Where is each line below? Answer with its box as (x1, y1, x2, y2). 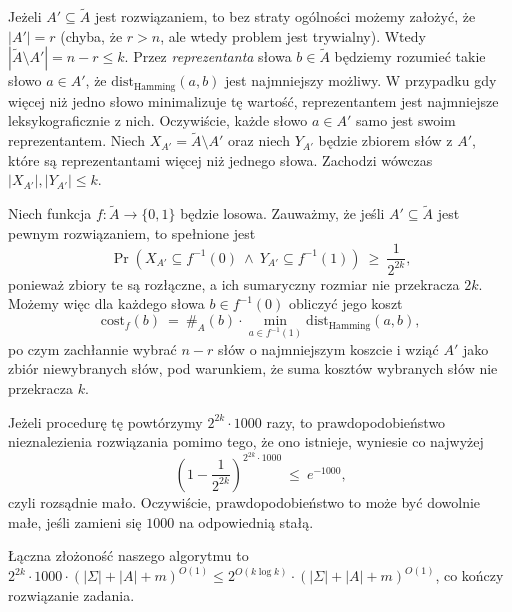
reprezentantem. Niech (8, 130, 145, 151)
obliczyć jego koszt (288, 293, 403, 314)
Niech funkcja (8, 203, 92, 224)
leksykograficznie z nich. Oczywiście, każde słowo (8, 110, 308, 131)
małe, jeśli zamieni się (8, 511, 142, 532)
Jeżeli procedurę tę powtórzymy (8, 411, 203, 432)
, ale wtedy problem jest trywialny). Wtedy (160, 25, 426, 46)
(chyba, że (60, 25, 123, 46)
